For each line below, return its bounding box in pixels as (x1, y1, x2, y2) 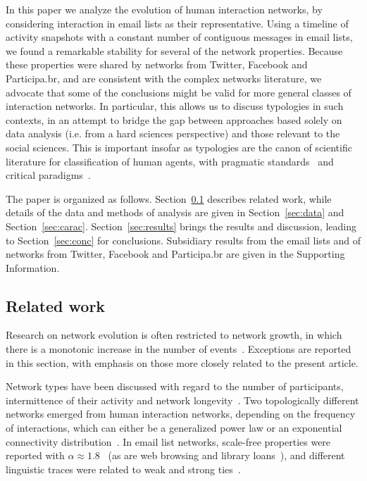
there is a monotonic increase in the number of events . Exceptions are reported (6, 342, 352, 356)
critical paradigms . (6, 168, 91, 182)
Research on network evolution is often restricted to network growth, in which (6, 327, 342, 342)
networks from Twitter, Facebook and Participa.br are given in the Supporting (6, 246, 345, 261)
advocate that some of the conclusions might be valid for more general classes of (6, 85, 352, 99)
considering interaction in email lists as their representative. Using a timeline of (6, 15, 349, 30)
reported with (6, 448, 65, 463)
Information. (6, 260, 60, 275)
